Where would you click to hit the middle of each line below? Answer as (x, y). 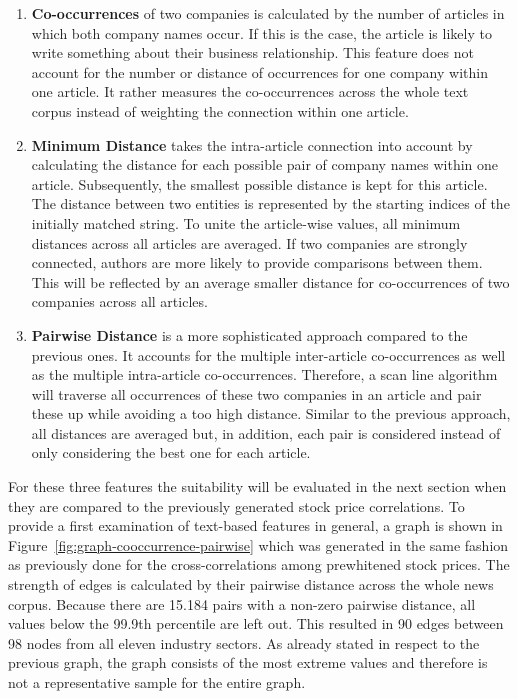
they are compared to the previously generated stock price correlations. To (236, 505)
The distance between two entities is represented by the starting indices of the (270, 203)
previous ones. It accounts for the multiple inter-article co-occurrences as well (268, 354)
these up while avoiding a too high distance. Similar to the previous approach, (271, 413)
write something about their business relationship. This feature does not (252, 52)
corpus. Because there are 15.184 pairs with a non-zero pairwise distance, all (242, 603)
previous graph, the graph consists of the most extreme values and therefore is (248, 662)
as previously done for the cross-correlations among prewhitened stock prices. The (259, 564)
